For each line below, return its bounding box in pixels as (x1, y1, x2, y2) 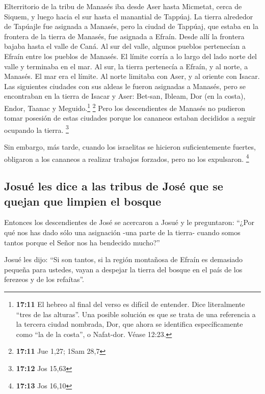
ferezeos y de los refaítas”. (4, 274, 84, 285)
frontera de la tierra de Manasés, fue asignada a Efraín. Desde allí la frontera (4, 31, 245, 41)
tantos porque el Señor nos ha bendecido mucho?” (4, 237, 160, 247)
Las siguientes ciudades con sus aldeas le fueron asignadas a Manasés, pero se (4, 80, 246, 91)
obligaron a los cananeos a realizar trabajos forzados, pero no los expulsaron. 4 (4, 152, 249, 164)
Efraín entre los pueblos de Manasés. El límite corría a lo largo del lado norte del (4, 50, 257, 61)
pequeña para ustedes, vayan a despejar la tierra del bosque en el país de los (4, 264, 243, 274)
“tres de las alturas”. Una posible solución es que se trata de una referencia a (16, 308, 256, 319)
